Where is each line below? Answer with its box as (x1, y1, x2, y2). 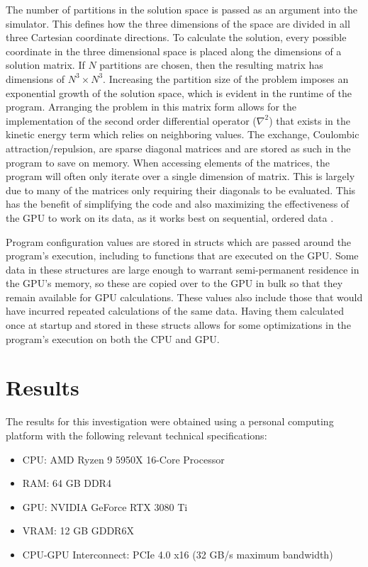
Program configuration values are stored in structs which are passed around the (6, 234, 352, 249)
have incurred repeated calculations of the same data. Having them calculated (6, 303, 345, 318)
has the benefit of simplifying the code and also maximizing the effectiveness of (6, 196, 350, 211)
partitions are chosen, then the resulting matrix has (99, 57, 323, 72)
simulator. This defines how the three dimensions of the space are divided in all (6, 16, 350, 30)
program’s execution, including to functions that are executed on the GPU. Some (6, 248, 359, 263)
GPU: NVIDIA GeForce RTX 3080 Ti (22, 499, 188, 514)
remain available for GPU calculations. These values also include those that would (6, 289, 363, 304)
